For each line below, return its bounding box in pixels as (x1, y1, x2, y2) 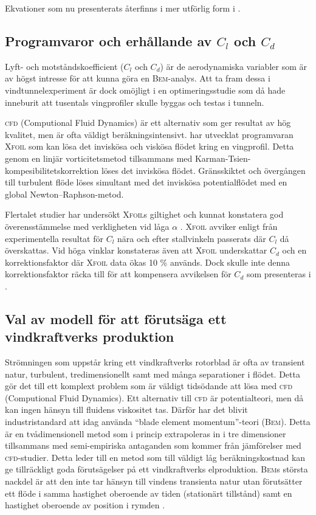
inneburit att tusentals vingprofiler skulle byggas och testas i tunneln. (5, 95, 264, 108)
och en (282, 244, 307, 257)
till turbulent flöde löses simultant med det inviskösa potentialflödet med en (5, 176, 287, 188)
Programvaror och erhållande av (5, 31, 212, 50)
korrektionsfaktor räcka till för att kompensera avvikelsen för (5, 268, 232, 280)
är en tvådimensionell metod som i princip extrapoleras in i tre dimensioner (5, 427, 286, 440)
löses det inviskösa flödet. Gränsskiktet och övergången (101, 164, 306, 176)
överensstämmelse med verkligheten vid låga (5, 219, 170, 232)
